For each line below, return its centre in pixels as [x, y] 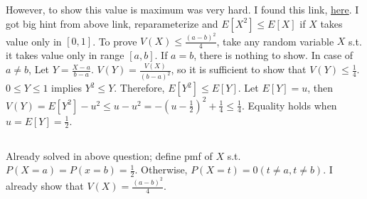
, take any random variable [275, 41]
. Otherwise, [161, 170]
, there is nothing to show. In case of [273, 55]
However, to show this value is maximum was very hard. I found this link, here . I [182, 9]
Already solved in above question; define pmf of [109, 155]
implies [67, 88]
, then [320, 88]
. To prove [115, 41]
